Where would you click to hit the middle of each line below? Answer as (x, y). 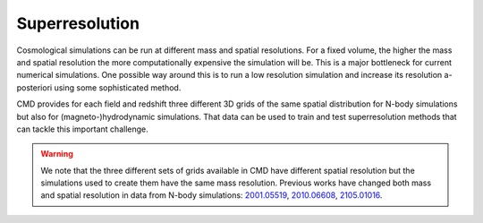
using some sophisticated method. (118, 87)
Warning (57, 154)
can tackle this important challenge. (83, 129)
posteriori (34, 87)
